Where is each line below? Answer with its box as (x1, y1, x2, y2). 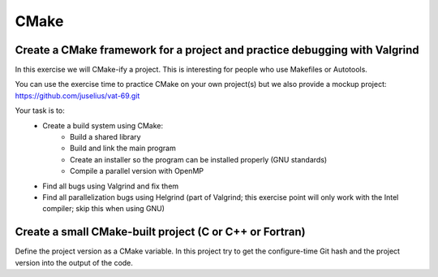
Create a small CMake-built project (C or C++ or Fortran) (15, 225, 306, 239)
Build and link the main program (70, 143, 176, 154)
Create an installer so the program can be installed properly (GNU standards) (70, 154, 328, 164)
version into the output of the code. (15, 258, 134, 267)
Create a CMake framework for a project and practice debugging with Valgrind (15, 43, 419, 57)
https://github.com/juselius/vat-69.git (15, 90, 140, 101)
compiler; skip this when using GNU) (42, 204, 165, 214)
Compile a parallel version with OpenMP (70, 167, 204, 176)
